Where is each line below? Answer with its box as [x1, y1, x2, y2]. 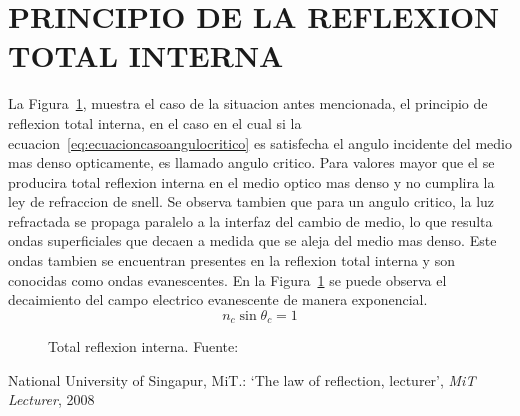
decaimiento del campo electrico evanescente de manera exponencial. [8, 289, 428, 310]
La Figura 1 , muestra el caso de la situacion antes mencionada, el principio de [8, 93, 488, 114]
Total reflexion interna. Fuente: [48, 336, 239, 357]
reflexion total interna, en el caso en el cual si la [8, 112, 302, 133]
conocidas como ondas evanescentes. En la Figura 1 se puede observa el [8, 269, 447, 290]
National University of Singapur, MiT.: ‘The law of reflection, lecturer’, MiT [8, 369, 476, 390]
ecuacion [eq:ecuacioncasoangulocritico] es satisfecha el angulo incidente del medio [8, 132, 512, 153]
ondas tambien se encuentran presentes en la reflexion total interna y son [8, 250, 455, 271]
